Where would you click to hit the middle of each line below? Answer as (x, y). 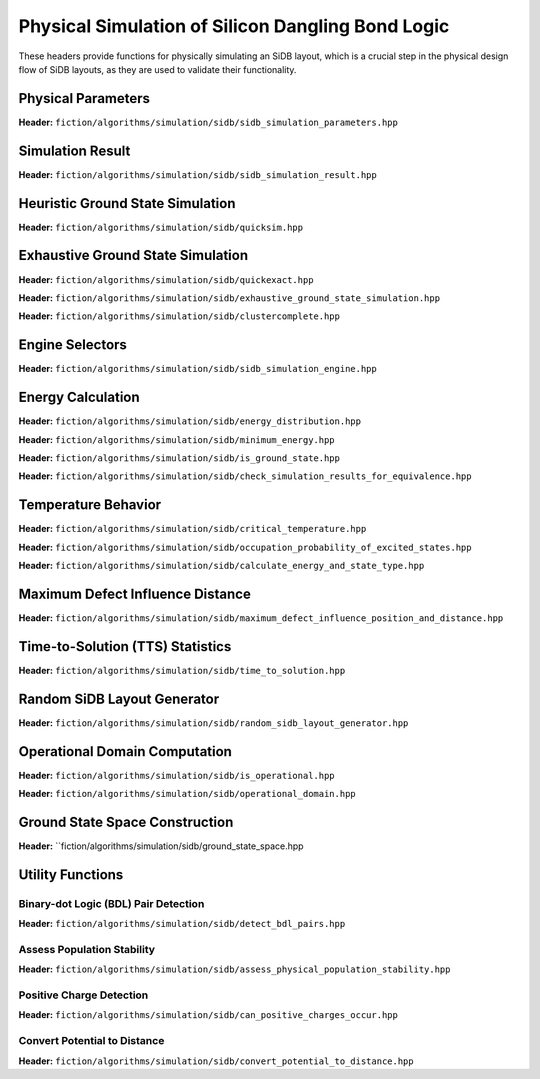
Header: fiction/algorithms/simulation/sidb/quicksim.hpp (161, 227)
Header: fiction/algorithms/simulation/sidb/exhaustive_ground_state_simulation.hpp (229, 297)
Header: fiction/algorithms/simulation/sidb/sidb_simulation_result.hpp (197, 174)
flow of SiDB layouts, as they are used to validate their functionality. (157, 69)
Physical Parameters (84, 98)
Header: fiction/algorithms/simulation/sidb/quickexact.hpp (166, 279)
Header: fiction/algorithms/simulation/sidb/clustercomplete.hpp (179, 316)
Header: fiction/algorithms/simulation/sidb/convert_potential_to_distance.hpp (216, 1061)
